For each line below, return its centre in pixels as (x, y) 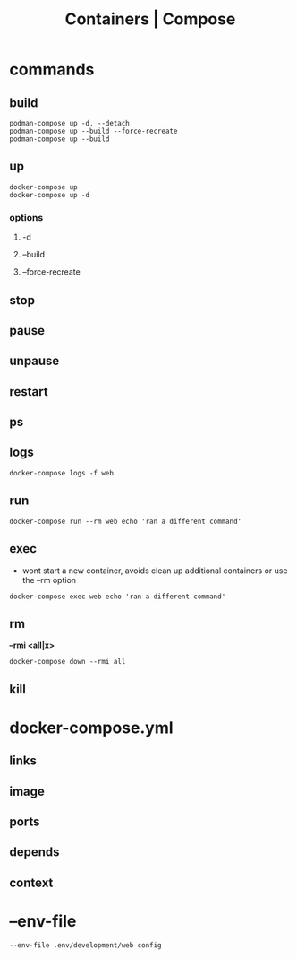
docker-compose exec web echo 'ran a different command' (118, 597)
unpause (34, 361)
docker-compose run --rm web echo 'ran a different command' (126, 521)
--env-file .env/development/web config (86, 945)
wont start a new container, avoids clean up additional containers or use (155, 571)
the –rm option (49, 580)
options (26, 217)
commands (52, 70)
